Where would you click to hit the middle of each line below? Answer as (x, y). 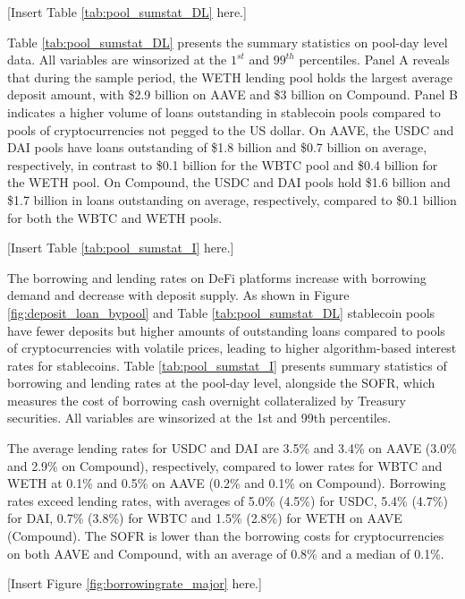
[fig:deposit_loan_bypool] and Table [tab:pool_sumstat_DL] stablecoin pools (221, 312)
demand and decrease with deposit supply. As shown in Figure (178, 295)
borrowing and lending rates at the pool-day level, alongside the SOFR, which (221, 383)
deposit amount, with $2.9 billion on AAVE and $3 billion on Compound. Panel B (232, 94)
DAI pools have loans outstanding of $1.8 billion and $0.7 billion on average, (217, 147)
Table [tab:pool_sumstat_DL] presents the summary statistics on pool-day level (228, 42)
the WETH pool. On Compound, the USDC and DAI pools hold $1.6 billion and (229, 182)
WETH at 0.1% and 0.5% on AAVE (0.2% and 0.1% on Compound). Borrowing (227, 483)
